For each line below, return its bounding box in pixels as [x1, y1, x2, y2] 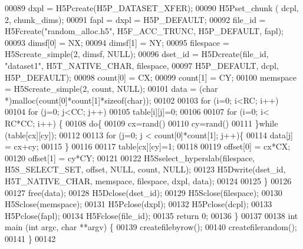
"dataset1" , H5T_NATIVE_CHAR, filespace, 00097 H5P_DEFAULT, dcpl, [5, 59, 279, 71]
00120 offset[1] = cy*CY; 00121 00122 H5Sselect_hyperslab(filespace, [5, 151, 255, 164]
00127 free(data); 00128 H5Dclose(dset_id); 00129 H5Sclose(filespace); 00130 [5, 186, 282, 198]
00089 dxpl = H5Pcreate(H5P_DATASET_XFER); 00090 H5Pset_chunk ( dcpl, [5, 2, 299, 14]
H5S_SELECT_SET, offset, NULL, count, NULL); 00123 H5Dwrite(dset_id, [5, 163, 286, 175]
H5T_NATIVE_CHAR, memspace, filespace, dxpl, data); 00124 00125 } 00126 [5, 174, 292, 187]
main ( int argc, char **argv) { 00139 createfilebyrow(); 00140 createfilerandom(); [5, 221, 297, 233]
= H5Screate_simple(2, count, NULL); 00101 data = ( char [5, 82, 218, 95]
